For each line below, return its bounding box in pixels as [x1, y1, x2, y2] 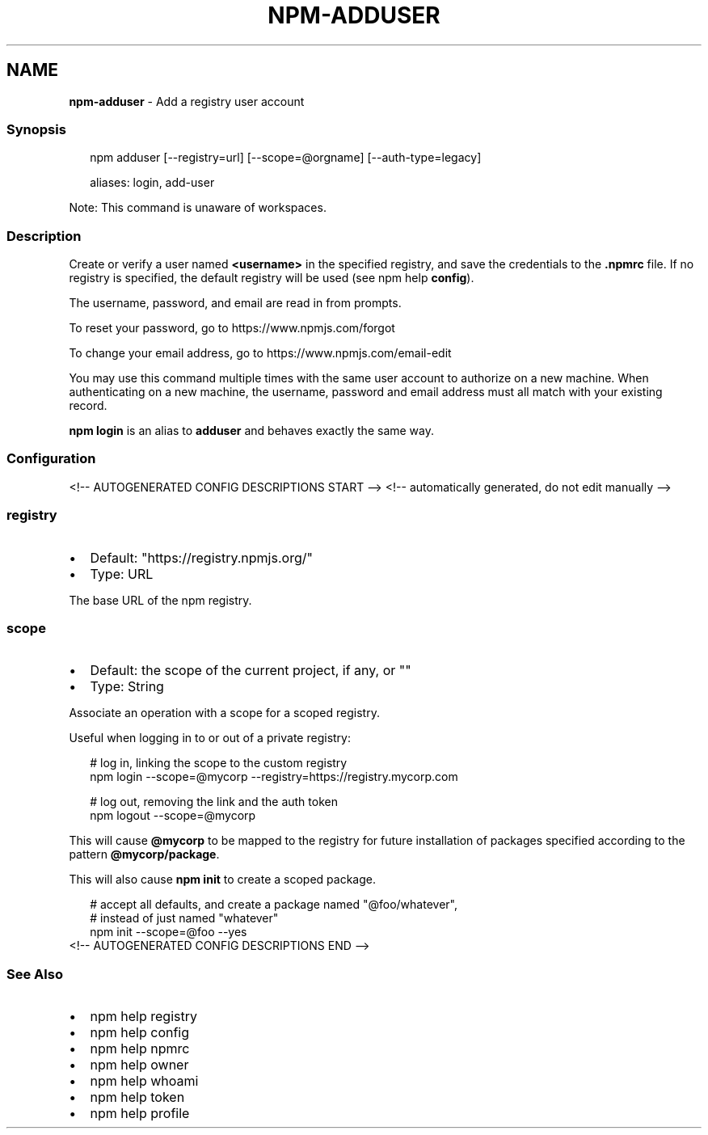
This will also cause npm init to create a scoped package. [69, 872, 376, 887]
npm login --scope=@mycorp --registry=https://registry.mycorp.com [90, 770, 458, 784]
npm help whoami [90, 1073, 199, 1090]
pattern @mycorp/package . [69, 847, 220, 862]
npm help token [90, 1089, 185, 1106]
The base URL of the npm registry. [69, 593, 252, 607]
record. [69, 399, 107, 413]
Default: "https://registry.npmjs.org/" [90, 549, 313, 566]
